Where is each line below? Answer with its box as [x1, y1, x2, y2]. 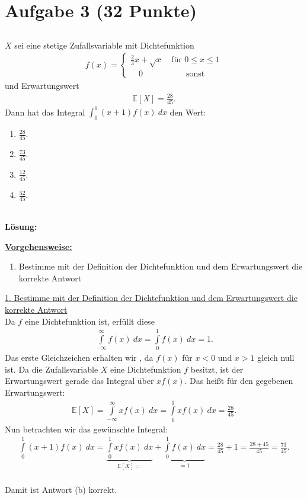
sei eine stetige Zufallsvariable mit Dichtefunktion [14, 39, 194, 51]
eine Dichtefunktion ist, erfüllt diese [24, 315, 155, 327]
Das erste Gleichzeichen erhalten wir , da [5, 351, 153, 364]
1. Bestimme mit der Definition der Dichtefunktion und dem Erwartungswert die [5, 291, 298, 304]
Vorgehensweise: [5, 240, 72, 252]
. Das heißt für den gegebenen [184, 374, 293, 387]
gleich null [257, 351, 295, 364]
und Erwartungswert [5, 79, 79, 92]
